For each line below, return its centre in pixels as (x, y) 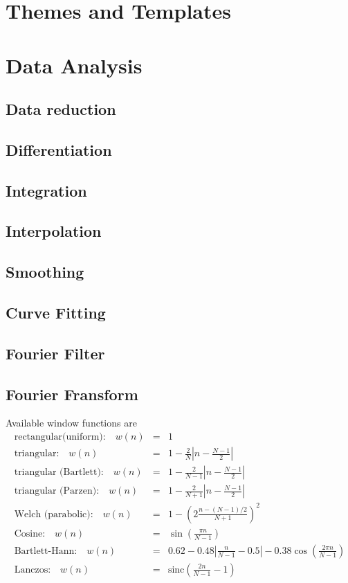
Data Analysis (74, 65)
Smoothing (45, 272)
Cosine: (30, 533)
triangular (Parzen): (57, 491)
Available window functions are (71, 423)
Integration (46, 190)
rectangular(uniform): (60, 437)
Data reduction (61, 109)
